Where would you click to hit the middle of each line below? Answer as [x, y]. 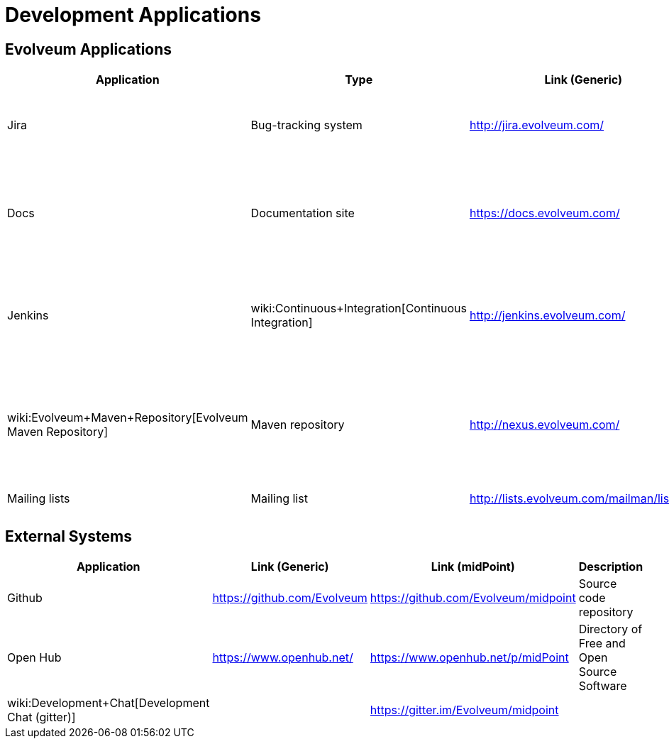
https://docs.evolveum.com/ [544, 213]
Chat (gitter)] [42, 717]
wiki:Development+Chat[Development [109, 703]
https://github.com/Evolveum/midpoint [473, 598]
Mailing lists [39, 499]
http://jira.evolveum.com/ [537, 125]
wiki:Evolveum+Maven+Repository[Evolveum [128, 418]
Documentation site [303, 213]
